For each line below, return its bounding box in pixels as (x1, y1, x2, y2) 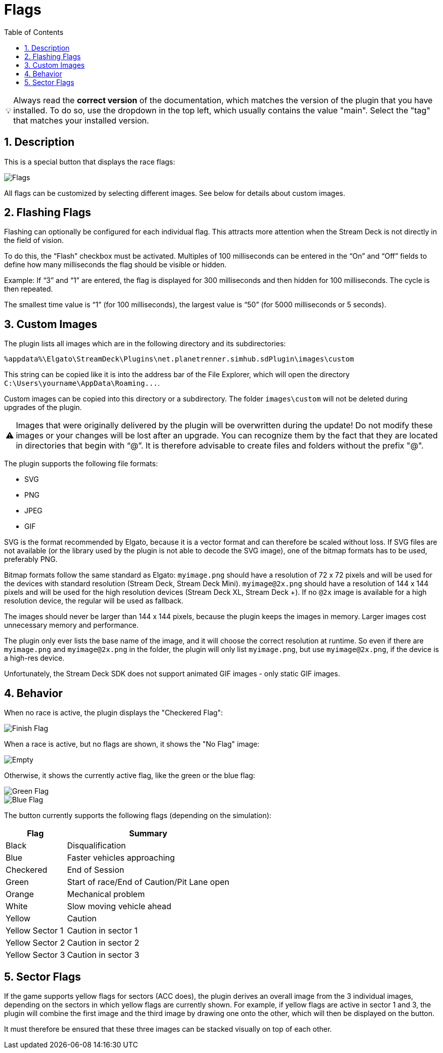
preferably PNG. (4, 555, 58, 564)
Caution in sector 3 (67, 950, 140, 960)
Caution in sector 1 (67, 925, 138, 936)
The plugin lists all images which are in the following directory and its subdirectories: (4, 339, 286, 348)
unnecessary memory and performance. (4, 621, 139, 630)
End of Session (67, 865, 125, 875)
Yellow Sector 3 (6, 950, 65, 960)
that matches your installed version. (13, 115, 149, 126)
